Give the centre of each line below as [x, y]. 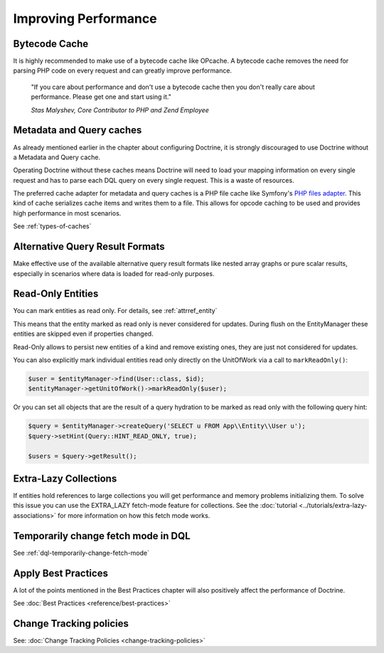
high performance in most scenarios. [67, 213]
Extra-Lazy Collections [65, 478]
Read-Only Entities [56, 294]
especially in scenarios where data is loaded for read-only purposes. [114, 273]
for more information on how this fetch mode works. [134, 515]
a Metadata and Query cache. [57, 157]
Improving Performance [85, 18]
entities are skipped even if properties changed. [83, 334]
